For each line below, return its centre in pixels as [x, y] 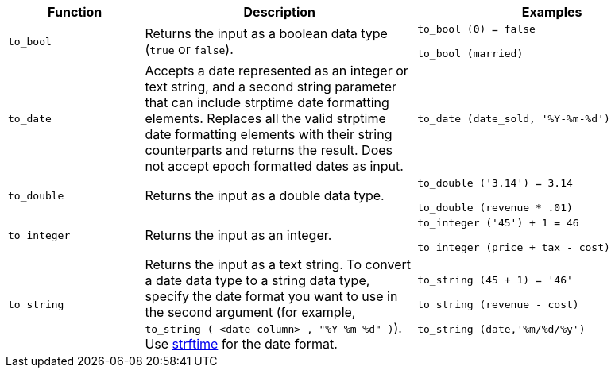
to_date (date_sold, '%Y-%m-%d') [514, 118]
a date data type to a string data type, [257, 280]
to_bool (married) [470, 54]
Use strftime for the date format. [241, 344]
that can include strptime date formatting [267, 102]
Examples [552, 12]
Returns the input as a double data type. [265, 195]
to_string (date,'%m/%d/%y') [501, 329]
